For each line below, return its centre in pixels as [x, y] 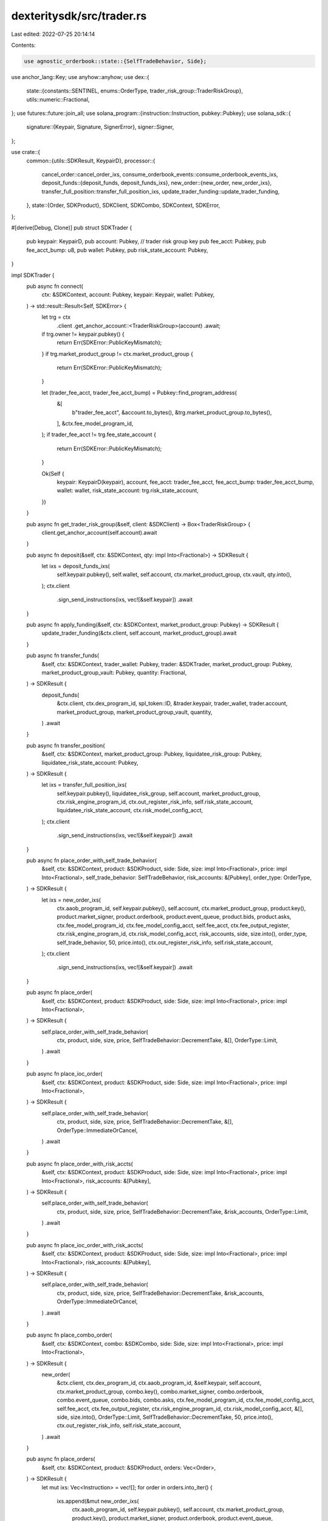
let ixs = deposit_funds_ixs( [76, 566]
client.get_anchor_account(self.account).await [99, 532]
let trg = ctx [56, 317]
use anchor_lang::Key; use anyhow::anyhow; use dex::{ [80, 77]
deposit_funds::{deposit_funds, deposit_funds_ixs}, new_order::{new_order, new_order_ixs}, [157, 183]
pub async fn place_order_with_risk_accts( [80, 1164]
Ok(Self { [53, 473]
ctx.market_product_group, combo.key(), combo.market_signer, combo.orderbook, [160, 1391]
